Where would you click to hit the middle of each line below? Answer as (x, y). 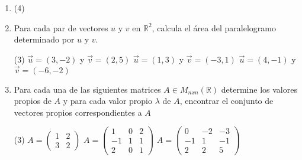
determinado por (44, 39)
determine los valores (259, 89)
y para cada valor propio (108, 101)
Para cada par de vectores (61, 27)
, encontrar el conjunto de (226, 101)
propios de (33, 101)
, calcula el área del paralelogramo (214, 27)
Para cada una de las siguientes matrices (87, 89)
